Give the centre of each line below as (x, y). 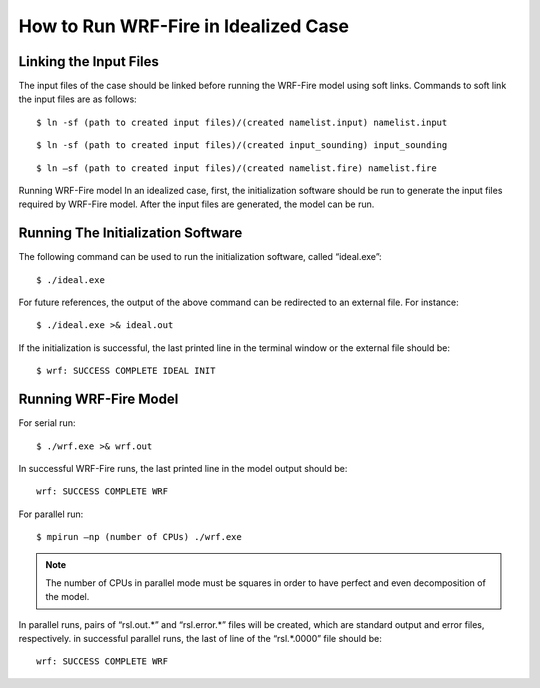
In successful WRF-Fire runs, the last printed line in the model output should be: (183, 468)
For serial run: (47, 423)
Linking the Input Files (89, 61)
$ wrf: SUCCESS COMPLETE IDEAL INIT (126, 371)
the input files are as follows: (77, 99)
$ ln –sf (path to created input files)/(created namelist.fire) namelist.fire (236, 168)
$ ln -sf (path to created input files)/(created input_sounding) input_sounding (242, 145)
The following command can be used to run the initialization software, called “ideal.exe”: (200, 257)
